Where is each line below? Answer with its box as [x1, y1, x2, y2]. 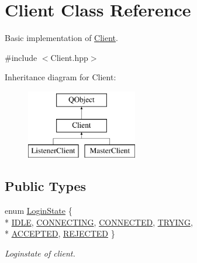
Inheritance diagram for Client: [5, 71, 116, 83]
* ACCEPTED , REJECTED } [5, 227, 115, 240]
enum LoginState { [5, 204, 72, 217]
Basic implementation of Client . [5, 32, 118, 44]
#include [5, 51, 37, 63]
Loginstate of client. [5, 247, 75, 259]
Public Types [5, 177, 87, 195]
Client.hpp [50, 51, 88, 63]
